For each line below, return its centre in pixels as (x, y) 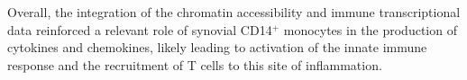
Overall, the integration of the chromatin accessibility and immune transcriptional (234, 12)
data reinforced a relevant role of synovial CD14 (140, 29)
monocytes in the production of (370, 29)
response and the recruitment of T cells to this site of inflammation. (195, 64)
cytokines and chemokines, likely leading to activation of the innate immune (217, 47)
